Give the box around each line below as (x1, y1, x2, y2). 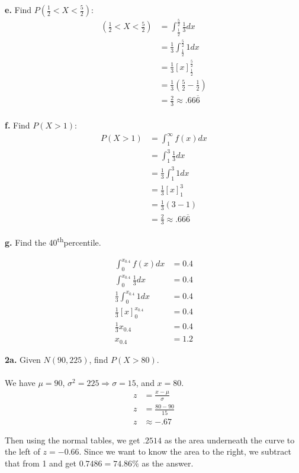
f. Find (5, 119, 30, 131)
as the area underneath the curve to (164, 433, 295, 446)
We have (5, 376, 36, 388)
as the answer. (142, 456, 194, 469)
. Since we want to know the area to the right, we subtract (79, 445, 291, 458)
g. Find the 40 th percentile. (5, 234, 101, 249)
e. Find (5, 4, 32, 15)
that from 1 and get (5, 456, 76, 469)
